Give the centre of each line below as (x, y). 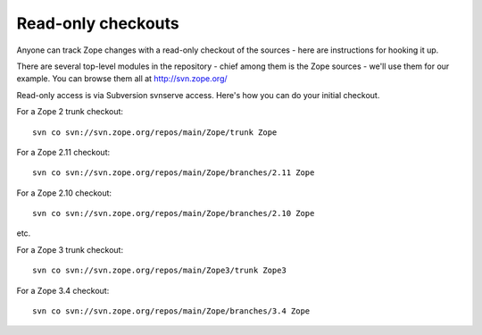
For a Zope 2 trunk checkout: (70, 112)
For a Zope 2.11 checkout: (63, 152)
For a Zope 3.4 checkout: (63, 290)
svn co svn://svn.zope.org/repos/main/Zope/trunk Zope (155, 132)
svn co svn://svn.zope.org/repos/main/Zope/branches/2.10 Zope (174, 214)
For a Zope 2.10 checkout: (64, 193)
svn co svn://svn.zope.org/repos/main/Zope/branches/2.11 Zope (174, 173)
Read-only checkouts (98, 23)
